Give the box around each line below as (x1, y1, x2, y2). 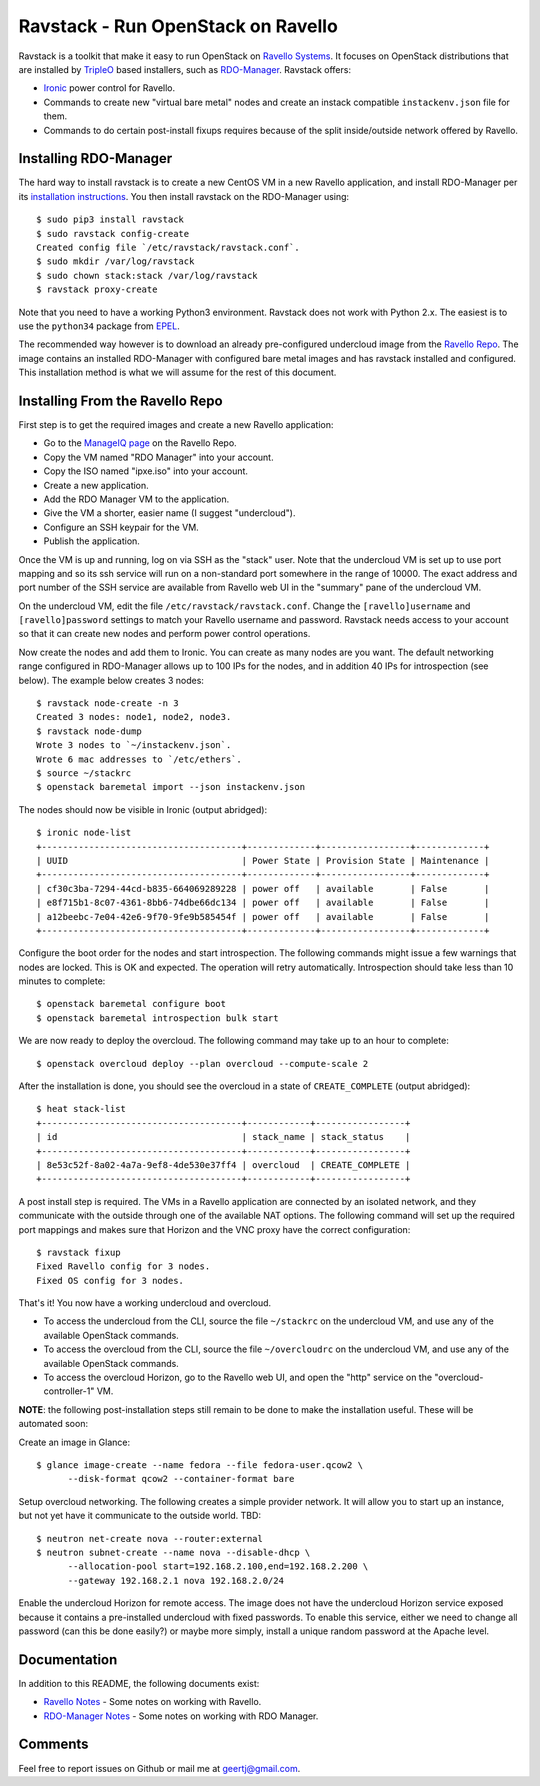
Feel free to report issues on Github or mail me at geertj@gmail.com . (18, 1762, 301, 1774)
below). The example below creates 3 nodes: (18, 674, 205, 686)
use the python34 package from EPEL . (18, 320, 180, 332)
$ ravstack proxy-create (36, 284, 158, 295)
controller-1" (43, 1385, 95, 1397)
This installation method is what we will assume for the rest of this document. (18, 366, 337, 379)
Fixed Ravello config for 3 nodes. (36, 1261, 211, 1272)
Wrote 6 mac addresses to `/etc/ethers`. (36, 753, 242, 765)
